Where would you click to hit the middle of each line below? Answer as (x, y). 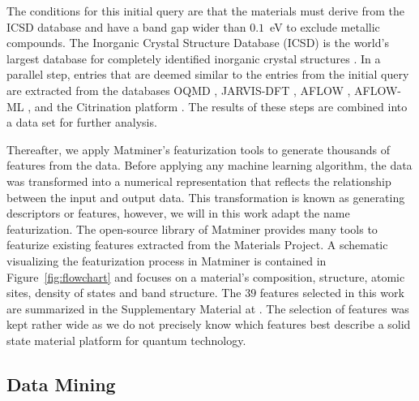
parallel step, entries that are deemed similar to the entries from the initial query (208, 74)
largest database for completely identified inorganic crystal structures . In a (194, 58)
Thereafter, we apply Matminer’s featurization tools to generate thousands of (199, 149)
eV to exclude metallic (325, 26)
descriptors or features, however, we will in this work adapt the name (178, 213)
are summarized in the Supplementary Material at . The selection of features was (208, 308)
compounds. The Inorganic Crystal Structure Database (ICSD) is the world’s (198, 43)
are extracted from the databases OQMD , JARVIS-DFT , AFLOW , (179, 90)
